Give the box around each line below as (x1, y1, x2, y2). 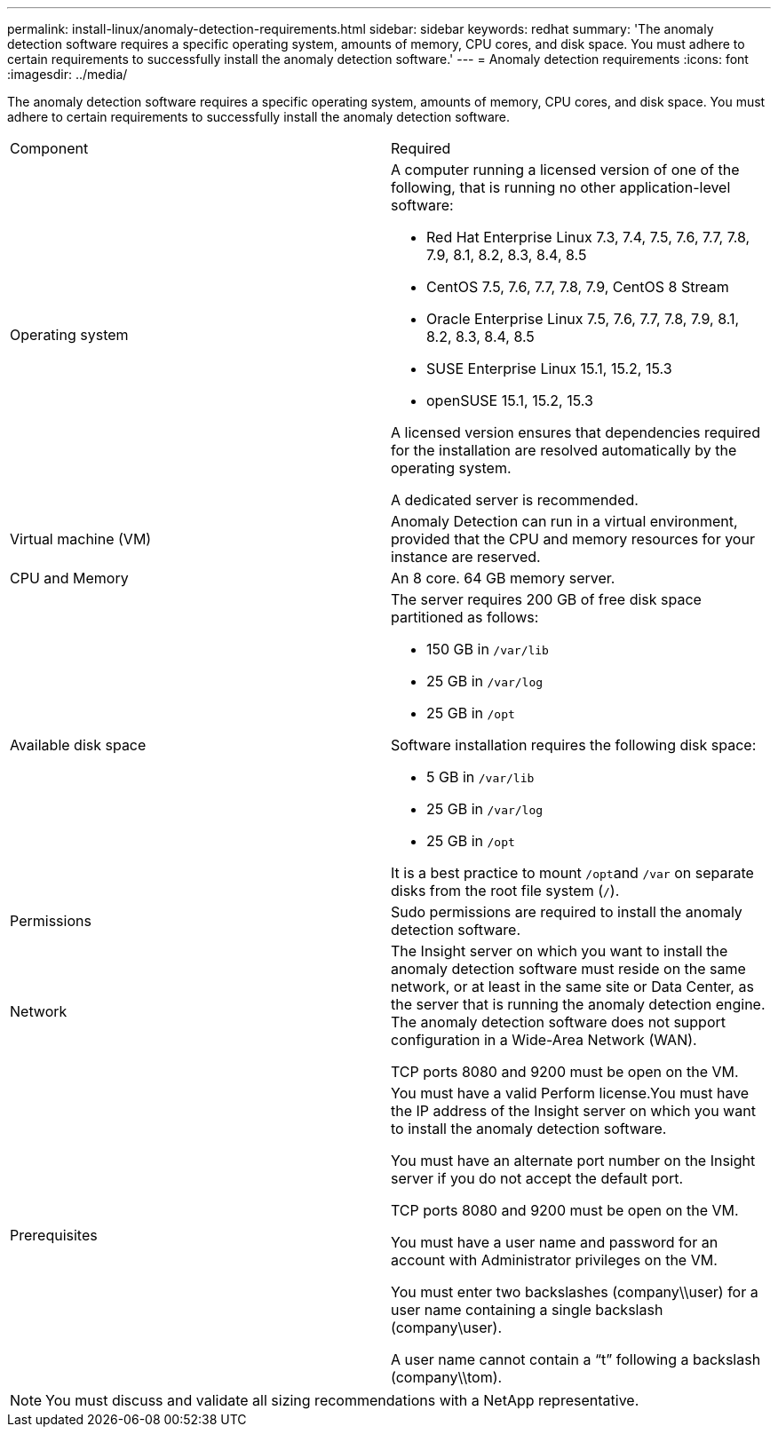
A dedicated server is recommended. (391, 491, 639, 509)
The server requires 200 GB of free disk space (391, 590, 702, 608)
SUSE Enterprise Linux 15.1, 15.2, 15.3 (426, 360, 672, 377)
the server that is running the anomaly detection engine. (391, 995, 766, 1013)
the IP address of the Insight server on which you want (391, 1102, 756, 1120)
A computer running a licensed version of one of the (391, 161, 740, 178)
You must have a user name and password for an (391, 1233, 718, 1251)
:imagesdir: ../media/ (7, 67, 128, 82)
